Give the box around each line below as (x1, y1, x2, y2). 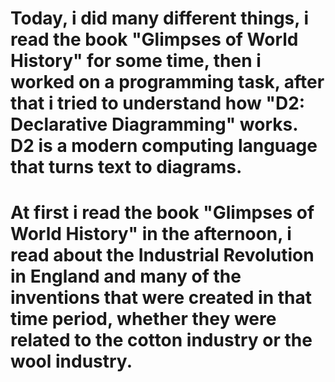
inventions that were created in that (10, 287, 312, 309)
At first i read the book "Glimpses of (10, 202, 315, 224)
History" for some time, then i (10, 50, 262, 72)
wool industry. (10, 350, 133, 373)
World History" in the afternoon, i (10, 223, 292, 246)
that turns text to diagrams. (10, 156, 243, 179)
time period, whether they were (10, 308, 277, 331)
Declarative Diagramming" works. (10, 113, 298, 136)
